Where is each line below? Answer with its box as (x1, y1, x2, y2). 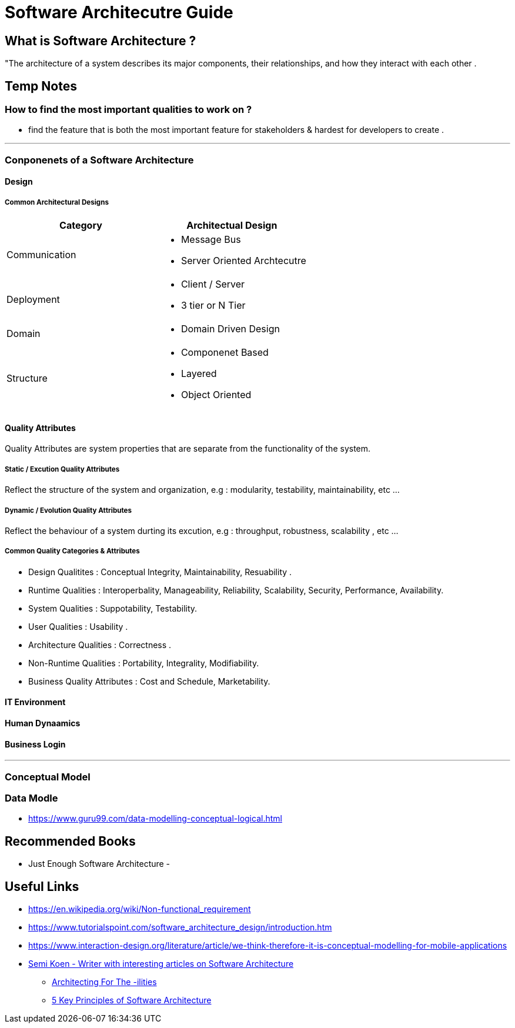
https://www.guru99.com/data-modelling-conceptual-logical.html (28, 813, 282, 824)
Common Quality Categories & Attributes (5, 547, 140, 556)
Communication (6, 249, 76, 261)
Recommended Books (5, 833, 136, 849)
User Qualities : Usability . (28, 621, 128, 632)
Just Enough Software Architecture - (28, 859, 170, 869)
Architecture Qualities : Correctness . (28, 639, 172, 650)
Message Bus (180, 233, 241, 246)
